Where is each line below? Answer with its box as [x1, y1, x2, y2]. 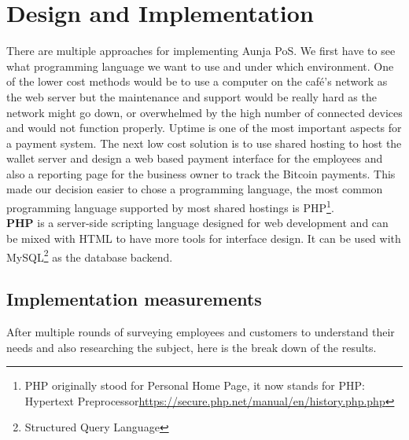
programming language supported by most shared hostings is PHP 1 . [6, 197, 334, 215]
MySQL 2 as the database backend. [6, 246, 173, 265]
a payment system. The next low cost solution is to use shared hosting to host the [6, 134, 402, 151]
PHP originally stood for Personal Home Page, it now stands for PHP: [24, 377, 365, 394]
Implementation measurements [6, 287, 262, 311]
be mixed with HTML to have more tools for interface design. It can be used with [6, 229, 401, 246]
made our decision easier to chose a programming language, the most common [6, 181, 383, 197]
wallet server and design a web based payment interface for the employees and [6, 150, 383, 167]
